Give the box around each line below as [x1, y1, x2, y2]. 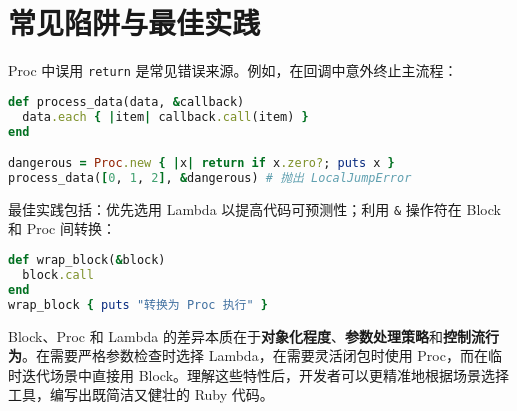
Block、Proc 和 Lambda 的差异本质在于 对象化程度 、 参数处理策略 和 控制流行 [8, 325, 500, 346]
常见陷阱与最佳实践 [8, 2, 261, 43]
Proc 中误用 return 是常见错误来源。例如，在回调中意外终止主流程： [8, 60, 458, 81]
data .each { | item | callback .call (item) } [22, 109, 309, 124]
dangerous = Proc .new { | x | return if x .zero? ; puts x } [8, 156, 395, 171]
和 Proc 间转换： [8, 218, 116, 239]
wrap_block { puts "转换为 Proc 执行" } [8, 297, 268, 312]
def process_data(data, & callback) [8, 94, 245, 109]
